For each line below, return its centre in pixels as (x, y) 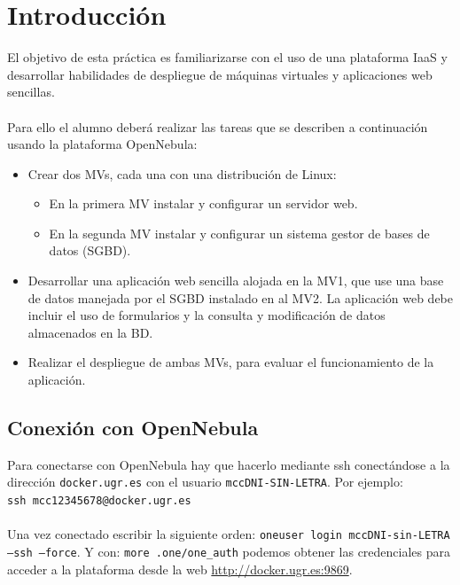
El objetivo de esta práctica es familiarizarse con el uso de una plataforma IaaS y (227, 57)
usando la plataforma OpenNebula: (102, 144)
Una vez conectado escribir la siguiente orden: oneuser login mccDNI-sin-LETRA (229, 534)
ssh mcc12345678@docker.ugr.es (99, 501)
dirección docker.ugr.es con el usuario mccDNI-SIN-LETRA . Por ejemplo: (205, 482)
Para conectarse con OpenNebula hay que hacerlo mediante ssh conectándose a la (229, 464)
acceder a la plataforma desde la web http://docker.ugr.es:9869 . (180, 569)
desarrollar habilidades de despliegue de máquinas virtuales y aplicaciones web (220, 74)
